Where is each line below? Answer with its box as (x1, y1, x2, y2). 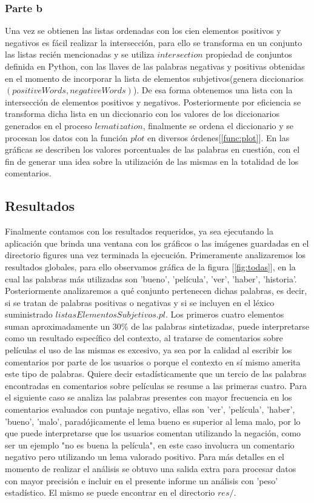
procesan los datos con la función (5, 131, 128, 144)
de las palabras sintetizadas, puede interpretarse (131, 319, 309, 332)
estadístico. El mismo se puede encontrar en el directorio (5, 486, 215, 499)
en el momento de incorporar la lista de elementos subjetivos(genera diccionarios (5, 72, 304, 84)
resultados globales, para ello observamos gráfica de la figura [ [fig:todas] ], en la (5, 260, 296, 273)
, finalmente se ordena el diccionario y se (142, 119, 294, 132)
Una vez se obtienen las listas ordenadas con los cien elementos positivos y (5, 24, 281, 37)
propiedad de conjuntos (205, 48, 292, 61)
